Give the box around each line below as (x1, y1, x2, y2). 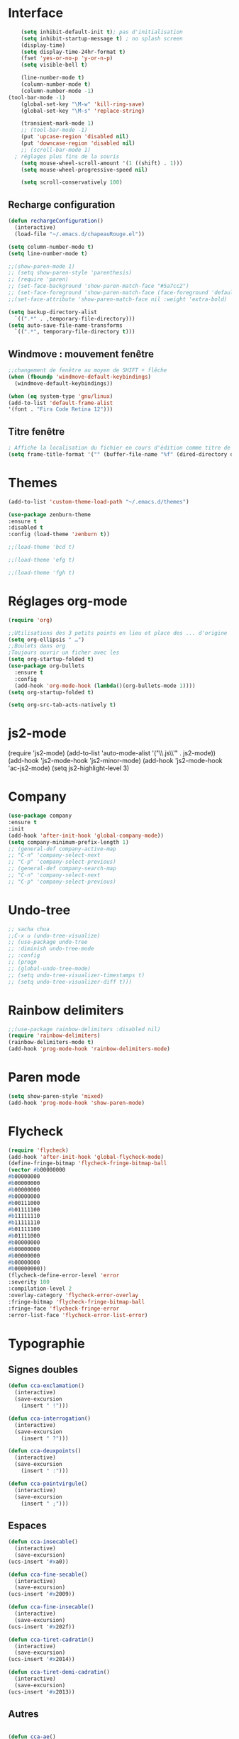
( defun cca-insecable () (8, 1538, 79, 1545)
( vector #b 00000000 (8, 1167, 66, 1174)
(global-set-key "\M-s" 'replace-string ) (21, 107, 145, 114)
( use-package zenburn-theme (8, 511, 91, 518)
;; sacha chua (8, 926, 50, 933)
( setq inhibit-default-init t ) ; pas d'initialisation (21, 28, 183, 35)
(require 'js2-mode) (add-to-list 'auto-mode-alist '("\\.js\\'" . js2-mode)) (8, 749, 216, 757)
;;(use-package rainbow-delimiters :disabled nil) (8, 1026, 161, 1033)
